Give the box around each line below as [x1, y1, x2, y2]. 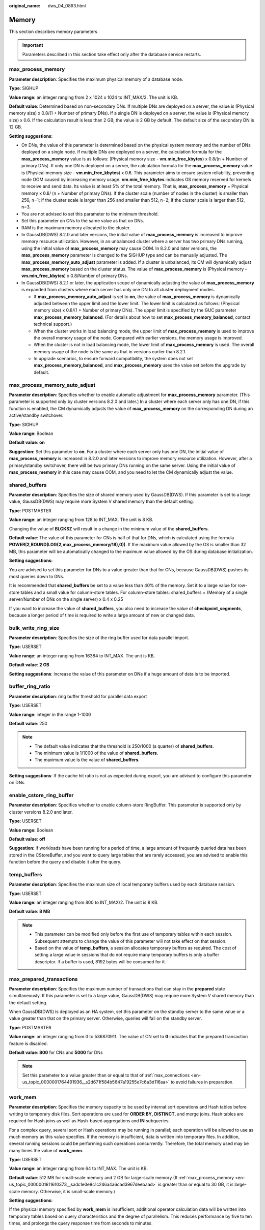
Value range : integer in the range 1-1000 [9, 711, 91, 717]
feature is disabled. [9, 1041, 48, 1046]
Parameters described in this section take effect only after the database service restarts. [22, 51, 201, 57]
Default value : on [9, 439, 45, 445]
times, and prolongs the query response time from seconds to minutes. [9, 1220, 153, 1226]
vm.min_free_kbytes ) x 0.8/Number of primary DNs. [21, 273, 129, 279]
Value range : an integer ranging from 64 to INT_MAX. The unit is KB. [9, 1166, 148, 1171]
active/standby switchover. [9, 412, 64, 418]
